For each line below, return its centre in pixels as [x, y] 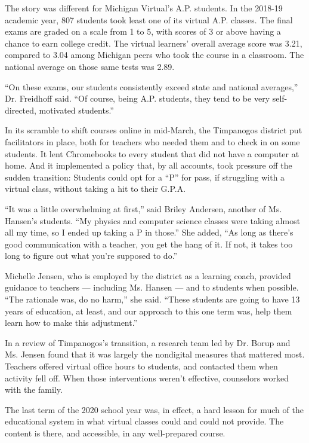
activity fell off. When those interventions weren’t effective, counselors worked [147, 378]
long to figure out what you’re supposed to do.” [91, 256]
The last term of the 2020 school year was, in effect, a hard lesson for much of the [154, 409]
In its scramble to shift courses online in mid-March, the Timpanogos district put [154, 130]
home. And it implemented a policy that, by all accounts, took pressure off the [149, 165]
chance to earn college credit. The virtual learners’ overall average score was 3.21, [154, 43]
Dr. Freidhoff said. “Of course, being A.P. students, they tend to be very [137, 98]
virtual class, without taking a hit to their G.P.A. [95, 189]
